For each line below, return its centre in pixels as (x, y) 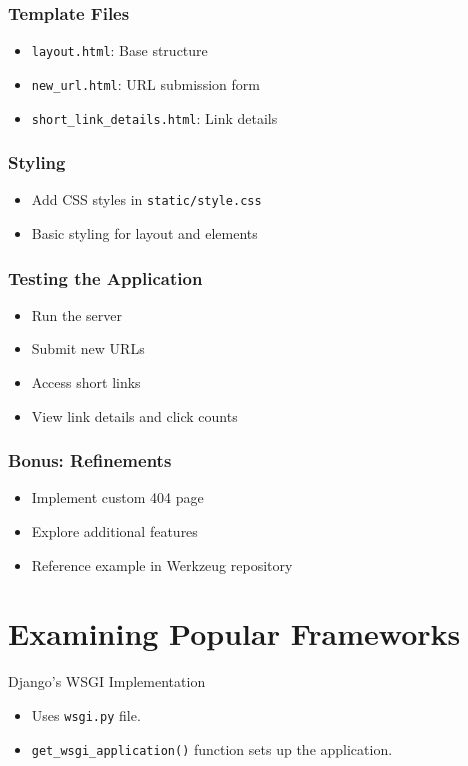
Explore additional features (114, 531)
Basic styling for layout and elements (144, 233)
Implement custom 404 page (117, 497)
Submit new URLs (88, 348)
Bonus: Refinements (90, 460)
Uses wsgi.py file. (86, 714)
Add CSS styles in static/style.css (146, 199)
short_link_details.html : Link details (154, 117)
